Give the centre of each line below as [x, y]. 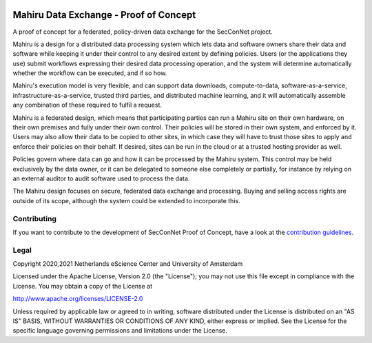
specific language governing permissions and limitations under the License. [120, 331]
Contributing [34, 218]
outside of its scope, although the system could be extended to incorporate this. [126, 200]
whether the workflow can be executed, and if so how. [90, 73]
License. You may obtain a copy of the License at [83, 286]
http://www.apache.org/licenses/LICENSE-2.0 [78, 299]
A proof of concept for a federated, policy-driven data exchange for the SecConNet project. [143, 32]
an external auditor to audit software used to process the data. [101, 178]
